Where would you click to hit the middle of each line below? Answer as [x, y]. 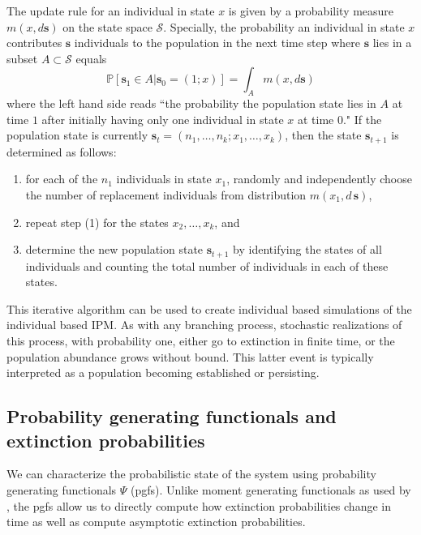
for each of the [62, 179]
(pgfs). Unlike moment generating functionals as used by [271, 489]
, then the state [323, 135]
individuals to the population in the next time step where [217, 43]
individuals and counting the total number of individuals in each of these [207, 265]
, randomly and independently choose [319, 179]
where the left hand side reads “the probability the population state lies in [191, 103]
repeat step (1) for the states [97, 222]
